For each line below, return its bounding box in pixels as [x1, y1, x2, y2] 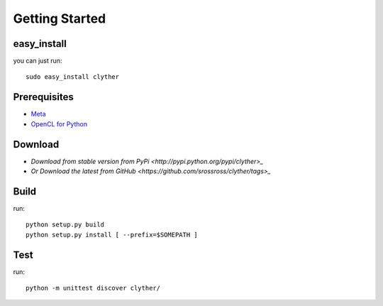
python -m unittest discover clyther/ [26, 284, 161, 293]
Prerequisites [13, 91, 74, 103]
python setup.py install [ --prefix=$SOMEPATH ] [26, 231, 198, 239]
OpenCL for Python [30, 119, 88, 128]
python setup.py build [26, 221, 105, 229]
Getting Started [13, 11, 106, 26]
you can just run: [13, 57, 62, 65]
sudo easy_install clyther [26, 73, 120, 81]
